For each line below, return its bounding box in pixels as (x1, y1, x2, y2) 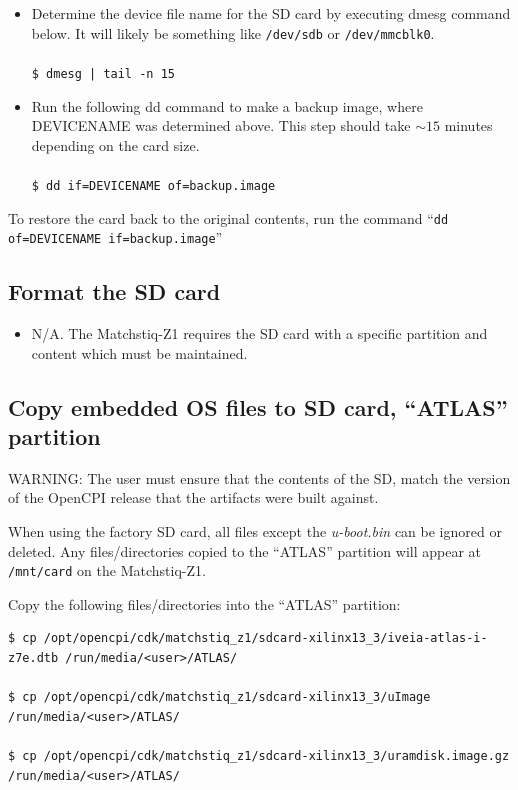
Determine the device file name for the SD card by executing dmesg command (31, 3, 511, 23)
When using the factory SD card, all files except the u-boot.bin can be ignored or (8, 521, 502, 542)
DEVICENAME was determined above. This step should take (31, 115, 411, 136)
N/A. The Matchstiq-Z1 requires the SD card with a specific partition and (31, 323, 488, 344)
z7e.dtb (8, 651, 59, 666)
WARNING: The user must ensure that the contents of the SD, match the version (8, 467, 511, 488)
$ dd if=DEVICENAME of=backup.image (31, 178, 276, 193)
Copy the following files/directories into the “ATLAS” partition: (8, 593, 401, 614)
